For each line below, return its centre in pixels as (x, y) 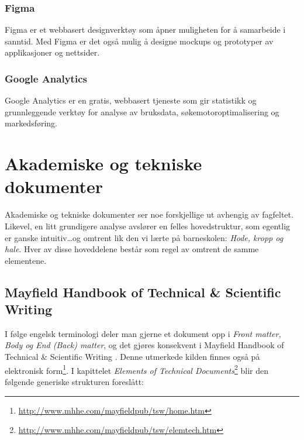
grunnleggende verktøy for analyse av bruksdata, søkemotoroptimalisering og (142, 111)
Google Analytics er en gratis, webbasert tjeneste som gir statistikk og (131, 100)
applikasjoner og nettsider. (52, 52)
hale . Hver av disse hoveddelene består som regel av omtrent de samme (132, 249)
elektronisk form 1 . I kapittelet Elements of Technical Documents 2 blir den (137, 369)
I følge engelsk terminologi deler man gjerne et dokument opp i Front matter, (143, 333)
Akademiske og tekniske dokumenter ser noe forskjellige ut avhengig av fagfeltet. (149, 214)
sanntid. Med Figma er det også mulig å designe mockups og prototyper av (139, 41)
